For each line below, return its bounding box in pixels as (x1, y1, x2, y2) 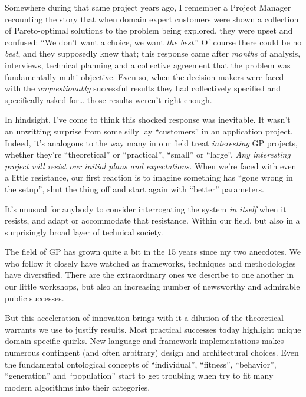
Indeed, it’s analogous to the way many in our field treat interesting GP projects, (5, 136, 298, 149)
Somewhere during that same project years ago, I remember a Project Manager (5, 1, 291, 13)
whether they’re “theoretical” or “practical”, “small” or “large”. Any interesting (5, 148, 291, 160)
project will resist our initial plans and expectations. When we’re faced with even (5, 159, 297, 172)
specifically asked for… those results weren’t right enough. (5, 93, 212, 106)
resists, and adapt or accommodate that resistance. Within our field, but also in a (5, 214, 300, 227)
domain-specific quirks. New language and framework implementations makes (5, 334, 284, 347)
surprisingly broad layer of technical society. (5, 225, 163, 238)
